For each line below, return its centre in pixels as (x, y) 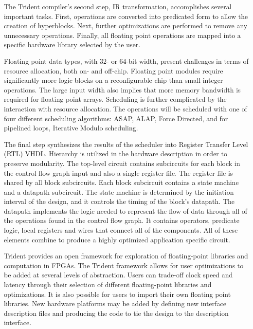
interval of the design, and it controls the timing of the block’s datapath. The (119, 201)
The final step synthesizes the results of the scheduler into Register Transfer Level (126, 144)
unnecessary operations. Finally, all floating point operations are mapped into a (122, 35)
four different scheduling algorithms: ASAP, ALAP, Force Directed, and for (116, 118)
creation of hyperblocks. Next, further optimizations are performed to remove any (126, 26)
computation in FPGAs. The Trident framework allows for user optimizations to (124, 265)
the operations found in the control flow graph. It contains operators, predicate (122, 220)
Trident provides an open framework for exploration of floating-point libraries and (126, 256)
